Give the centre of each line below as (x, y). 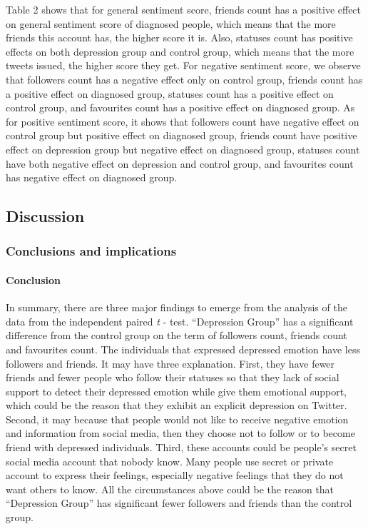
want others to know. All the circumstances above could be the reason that (170, 489)
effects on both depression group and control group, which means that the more (180, 51)
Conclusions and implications (91, 251)
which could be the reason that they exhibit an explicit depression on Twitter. (177, 405)
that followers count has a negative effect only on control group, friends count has (184, 79)
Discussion (45, 216)
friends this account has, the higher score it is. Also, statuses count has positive (179, 37)
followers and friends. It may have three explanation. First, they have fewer (170, 363)
